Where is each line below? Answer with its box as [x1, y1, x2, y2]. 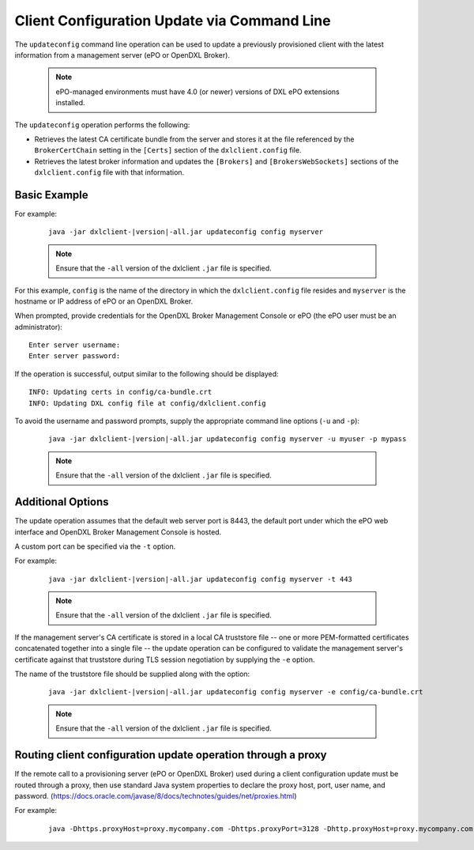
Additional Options [14, 495, 110, 509]
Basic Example [14, 188, 88, 202]
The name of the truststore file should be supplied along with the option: [14, 669, 250, 679]
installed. [55, 98, 86, 108]
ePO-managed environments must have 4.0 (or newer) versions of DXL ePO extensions [55, 87, 340, 96]
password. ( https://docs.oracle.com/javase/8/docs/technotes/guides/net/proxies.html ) [14, 791, 297, 800]
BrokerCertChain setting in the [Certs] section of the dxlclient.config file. [34, 145, 302, 155]
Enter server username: [28, 341, 121, 349]
